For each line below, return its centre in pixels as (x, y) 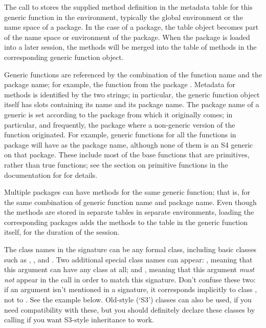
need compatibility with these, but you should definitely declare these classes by (130, 309)
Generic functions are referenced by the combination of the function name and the (133, 74)
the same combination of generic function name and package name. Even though (130, 202)
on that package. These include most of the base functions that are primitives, (127, 155)
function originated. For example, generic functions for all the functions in (120, 135)
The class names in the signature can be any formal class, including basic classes (130, 249)
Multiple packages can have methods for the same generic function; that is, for (127, 192)
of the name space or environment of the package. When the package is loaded (127, 37)
